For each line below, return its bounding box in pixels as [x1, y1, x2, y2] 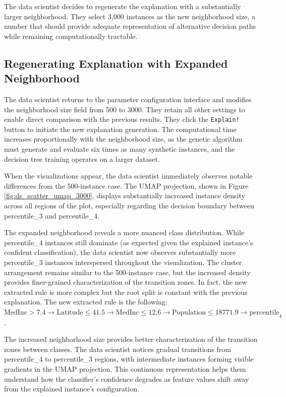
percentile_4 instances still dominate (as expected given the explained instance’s [4, 237, 253, 247]
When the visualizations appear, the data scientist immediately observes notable [4, 170, 253, 181]
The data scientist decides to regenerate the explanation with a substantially [4, 1, 241, 11]
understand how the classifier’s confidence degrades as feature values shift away [4, 373, 249, 384]
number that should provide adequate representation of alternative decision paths [4, 21, 256, 31]
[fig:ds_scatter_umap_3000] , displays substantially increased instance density [4, 190, 245, 201]
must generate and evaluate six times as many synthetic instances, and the [4, 144, 235, 154]
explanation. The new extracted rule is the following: [4, 296, 167, 307]
